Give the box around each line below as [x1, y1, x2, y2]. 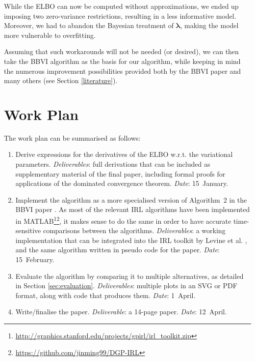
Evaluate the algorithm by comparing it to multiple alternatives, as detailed [15, 271, 244, 281]
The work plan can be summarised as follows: [4, 132, 141, 143]
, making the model [180, 20, 239, 30]
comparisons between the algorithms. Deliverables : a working [43, 225, 226, 236]
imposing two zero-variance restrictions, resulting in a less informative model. [4, 10, 236, 21]
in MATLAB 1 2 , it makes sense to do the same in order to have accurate [15, 214, 231, 226]
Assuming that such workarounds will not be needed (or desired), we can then [4, 46, 239, 57]
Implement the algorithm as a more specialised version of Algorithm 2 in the [15, 194, 247, 205]
